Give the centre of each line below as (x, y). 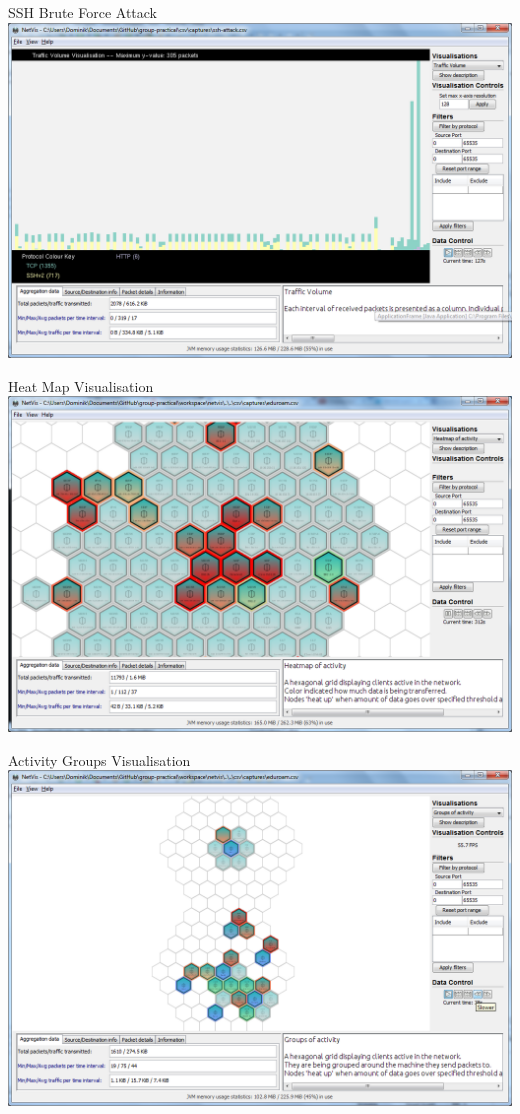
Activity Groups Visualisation (99, 759)
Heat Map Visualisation (81, 385)
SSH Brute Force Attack (83, 12)
